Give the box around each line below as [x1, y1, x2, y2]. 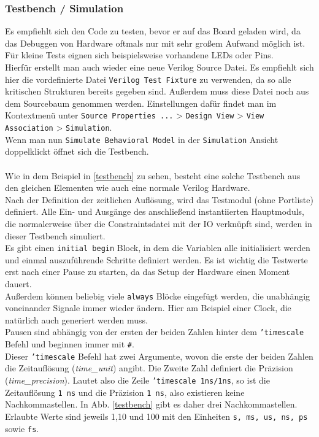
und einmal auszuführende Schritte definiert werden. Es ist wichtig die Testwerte [5, 253, 308, 266]
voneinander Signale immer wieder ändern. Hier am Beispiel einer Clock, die [5, 301, 291, 314]
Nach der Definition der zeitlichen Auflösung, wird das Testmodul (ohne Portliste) [5, 193, 313, 206]
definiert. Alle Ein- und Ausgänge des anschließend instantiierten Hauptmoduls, [5, 205, 304, 218]
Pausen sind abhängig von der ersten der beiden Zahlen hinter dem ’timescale [5, 325, 304, 338]
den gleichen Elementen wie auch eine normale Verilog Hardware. [5, 181, 250, 194]
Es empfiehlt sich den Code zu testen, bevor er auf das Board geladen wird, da [5, 25, 301, 37]
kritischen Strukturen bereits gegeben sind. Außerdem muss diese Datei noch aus [5, 85, 309, 98]
